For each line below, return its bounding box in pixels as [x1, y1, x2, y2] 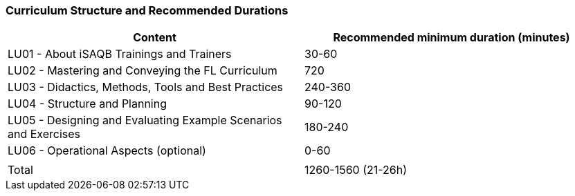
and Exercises [8, 127, 81, 141]
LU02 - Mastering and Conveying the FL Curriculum [8, 63, 277, 78]
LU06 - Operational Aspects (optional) [8, 144, 206, 158]
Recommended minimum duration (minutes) [333, 30, 570, 45]
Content [133, 30, 176, 45]
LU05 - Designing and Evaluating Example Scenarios [8, 113, 282, 128]
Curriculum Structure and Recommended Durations [6, 3, 289, 17]
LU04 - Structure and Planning [8, 97, 167, 111]
